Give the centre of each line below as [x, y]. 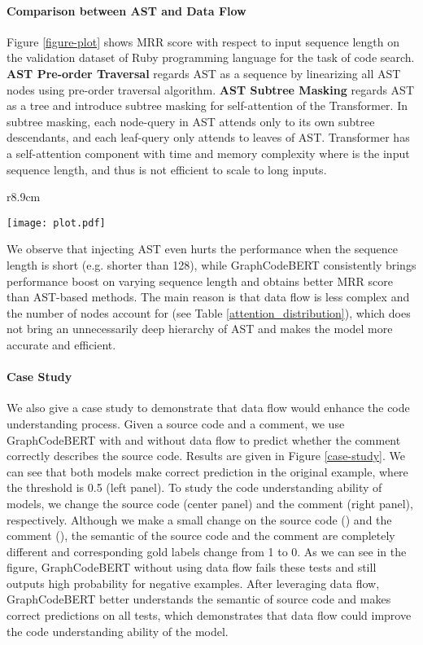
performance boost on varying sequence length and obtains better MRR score [200, 281]
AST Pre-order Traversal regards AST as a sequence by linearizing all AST [204, 73]
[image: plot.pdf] [56, 223]
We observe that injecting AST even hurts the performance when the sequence [203, 249]
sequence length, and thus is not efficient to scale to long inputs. [167, 169]
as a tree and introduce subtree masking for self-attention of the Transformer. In [207, 105]
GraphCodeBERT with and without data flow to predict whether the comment [204, 439]
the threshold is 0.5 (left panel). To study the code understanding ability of [194, 487]
